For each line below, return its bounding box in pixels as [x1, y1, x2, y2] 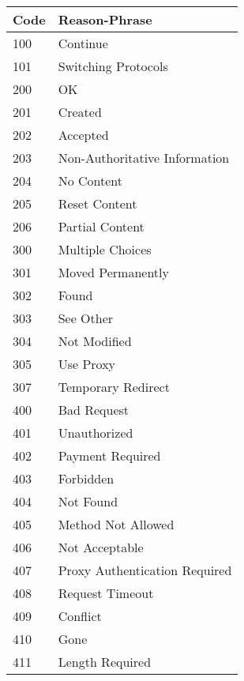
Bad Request [58, 401, 130, 419]
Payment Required [58, 446, 161, 465]
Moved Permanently [58, 263, 169, 281]
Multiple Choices [58, 240, 152, 258]
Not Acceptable [58, 538, 144, 556]
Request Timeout [58, 584, 154, 602]
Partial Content [58, 217, 145, 235]
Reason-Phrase [58, 10, 152, 28]
